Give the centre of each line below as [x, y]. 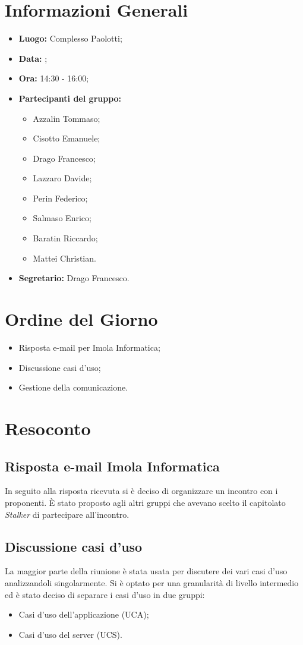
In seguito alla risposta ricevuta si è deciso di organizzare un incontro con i [141, 491]
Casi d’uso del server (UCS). [70, 634]
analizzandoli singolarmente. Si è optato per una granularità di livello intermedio [152, 582]
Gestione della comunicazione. [73, 387]
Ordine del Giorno [81, 319]
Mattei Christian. [64, 258]
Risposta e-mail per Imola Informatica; [89, 347]
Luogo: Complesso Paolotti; [70, 38]
